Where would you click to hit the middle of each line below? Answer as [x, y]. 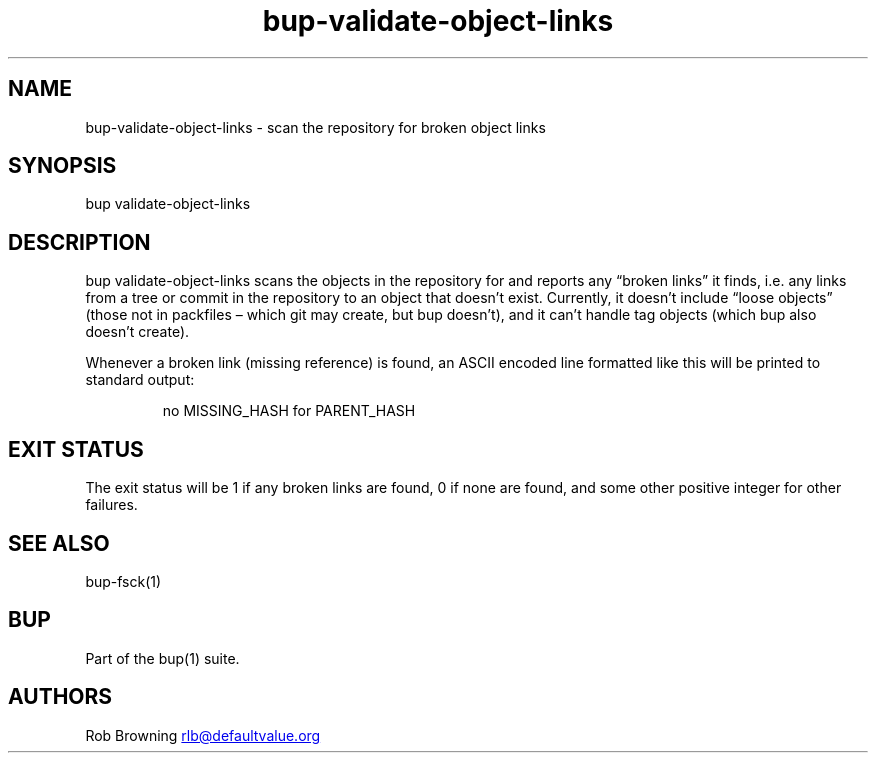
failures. [111, 505]
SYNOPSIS [62, 166]
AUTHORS [60, 697]
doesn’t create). [137, 332]
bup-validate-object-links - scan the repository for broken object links [315, 127]
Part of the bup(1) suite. [162, 658]
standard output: [140, 380]
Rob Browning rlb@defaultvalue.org [203, 735]
